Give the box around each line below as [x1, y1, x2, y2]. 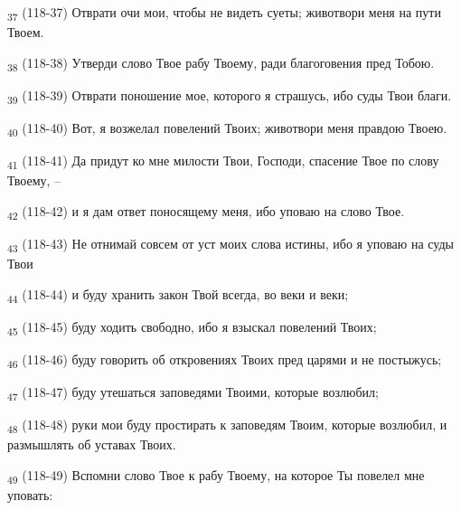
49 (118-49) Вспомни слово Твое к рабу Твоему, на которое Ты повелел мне [7, 465, 425, 486]
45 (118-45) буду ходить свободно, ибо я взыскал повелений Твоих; [7, 316, 377, 338]
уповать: [7, 486, 53, 504]
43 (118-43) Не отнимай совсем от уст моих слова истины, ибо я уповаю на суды [7, 233, 454, 255]
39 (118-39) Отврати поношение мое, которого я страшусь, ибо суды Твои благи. [7, 85, 452, 107]
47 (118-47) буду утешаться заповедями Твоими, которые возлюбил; [7, 382, 379, 403]
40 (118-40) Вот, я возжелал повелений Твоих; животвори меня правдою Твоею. [7, 118, 447, 139]
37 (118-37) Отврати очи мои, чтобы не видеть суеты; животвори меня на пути [7, 3, 441, 24]
